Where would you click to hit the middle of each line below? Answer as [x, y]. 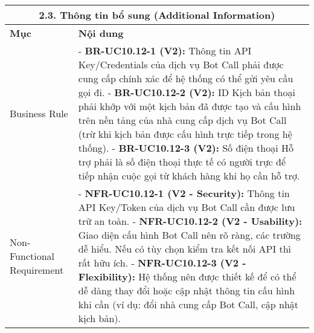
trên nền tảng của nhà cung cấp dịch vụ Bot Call [182, 120]
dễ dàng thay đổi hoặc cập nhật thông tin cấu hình [187, 290]
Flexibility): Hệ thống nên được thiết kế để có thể [187, 276]
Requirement [37, 270]
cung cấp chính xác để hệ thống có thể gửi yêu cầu [186, 78]
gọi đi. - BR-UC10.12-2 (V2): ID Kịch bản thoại [187, 92]
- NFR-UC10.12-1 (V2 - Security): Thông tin [184, 193]
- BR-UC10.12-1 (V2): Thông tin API [165, 50]
